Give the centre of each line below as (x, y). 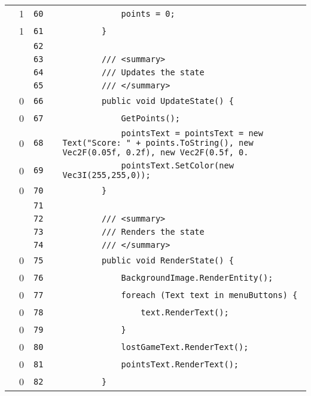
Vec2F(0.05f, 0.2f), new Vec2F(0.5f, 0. (155, 152)
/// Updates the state (153, 72)
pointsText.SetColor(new (177, 165)
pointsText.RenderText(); (180, 364)
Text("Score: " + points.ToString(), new (158, 143)
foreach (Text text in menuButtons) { (209, 295)
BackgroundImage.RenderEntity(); (197, 277)
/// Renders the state (153, 232)
